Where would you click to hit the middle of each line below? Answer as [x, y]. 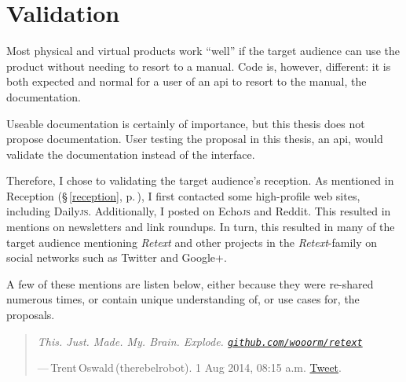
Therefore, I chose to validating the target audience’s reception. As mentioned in [200, 180]
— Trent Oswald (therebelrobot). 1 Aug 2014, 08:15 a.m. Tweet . [189, 367]
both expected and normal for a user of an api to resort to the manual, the [187, 81]
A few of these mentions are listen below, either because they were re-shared [190, 283]
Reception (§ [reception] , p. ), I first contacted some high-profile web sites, [183, 195]
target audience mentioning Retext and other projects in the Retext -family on [192, 242]
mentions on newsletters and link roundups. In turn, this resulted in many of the [201, 227]
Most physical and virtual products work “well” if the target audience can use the [203, 51]
